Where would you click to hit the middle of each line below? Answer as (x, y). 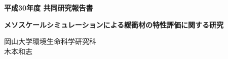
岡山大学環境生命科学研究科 (50, 41)
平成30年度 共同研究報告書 (49, 7)
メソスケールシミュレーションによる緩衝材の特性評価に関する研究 (114, 24)
